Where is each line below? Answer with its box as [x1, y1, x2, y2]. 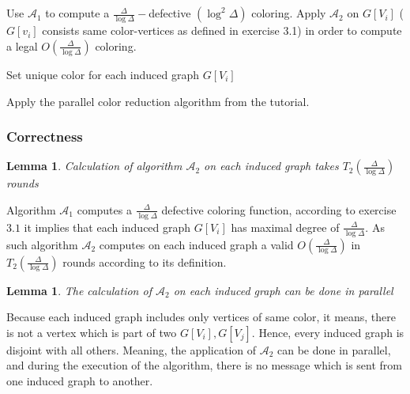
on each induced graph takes [204, 157, 339, 174]
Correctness [6, 127, 83, 146]
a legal [6, 37, 38, 54]
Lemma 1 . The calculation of [6, 282, 152, 298]
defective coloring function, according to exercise [161, 201, 397, 218]
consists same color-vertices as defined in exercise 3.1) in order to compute [42, 22, 402, 39]
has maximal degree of [231, 218, 340, 235]
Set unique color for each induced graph [6, 66, 199, 82]
